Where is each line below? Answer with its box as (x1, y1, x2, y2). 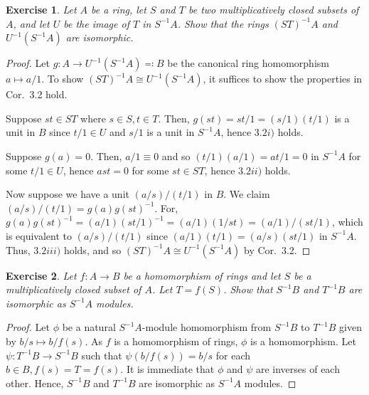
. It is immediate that (120, 362, 215, 376)
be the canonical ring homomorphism (167, 56, 329, 70)
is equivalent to (6, 228, 73, 243)
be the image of (63, 16, 129, 31)
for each (215, 347, 251, 362)
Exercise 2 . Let (6, 268, 77, 283)
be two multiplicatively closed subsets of (188, 2, 359, 16)
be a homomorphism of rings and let (123, 268, 281, 283)
